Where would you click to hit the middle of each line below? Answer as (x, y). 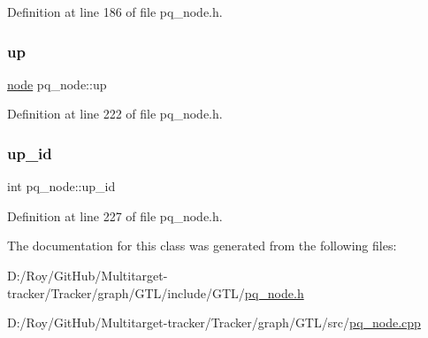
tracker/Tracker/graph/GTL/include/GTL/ (126, 292)
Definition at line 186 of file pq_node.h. (115, 12)
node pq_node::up (57, 84)
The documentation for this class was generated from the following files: (202, 246)
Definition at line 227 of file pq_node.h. (115, 215)
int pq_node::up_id (61, 186)
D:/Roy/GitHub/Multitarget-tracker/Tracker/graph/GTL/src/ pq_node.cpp (214, 323)
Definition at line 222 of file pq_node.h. (115, 114)
